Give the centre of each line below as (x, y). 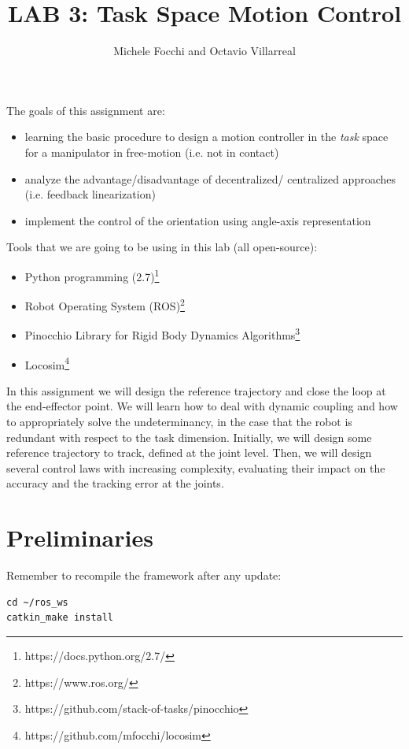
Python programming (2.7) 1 (92, 275)
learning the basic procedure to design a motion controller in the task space (206, 137)
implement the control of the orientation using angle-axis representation (198, 220)
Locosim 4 (47, 363)
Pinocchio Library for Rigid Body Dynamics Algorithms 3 (162, 334)
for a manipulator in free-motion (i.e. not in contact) (152, 152)
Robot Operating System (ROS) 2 (105, 304)
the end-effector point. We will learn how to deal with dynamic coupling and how (202, 406)
